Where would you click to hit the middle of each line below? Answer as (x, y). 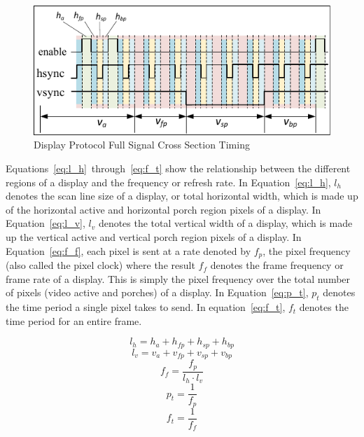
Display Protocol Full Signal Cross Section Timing (142, 145)
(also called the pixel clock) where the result (100, 265)
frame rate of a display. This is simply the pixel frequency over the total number (178, 278)
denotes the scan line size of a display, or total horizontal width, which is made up (182, 196)
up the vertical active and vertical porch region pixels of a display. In (154, 237)
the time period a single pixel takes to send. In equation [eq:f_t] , (146, 307)
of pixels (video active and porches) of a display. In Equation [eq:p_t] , (157, 292)
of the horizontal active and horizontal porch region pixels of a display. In (163, 209)
